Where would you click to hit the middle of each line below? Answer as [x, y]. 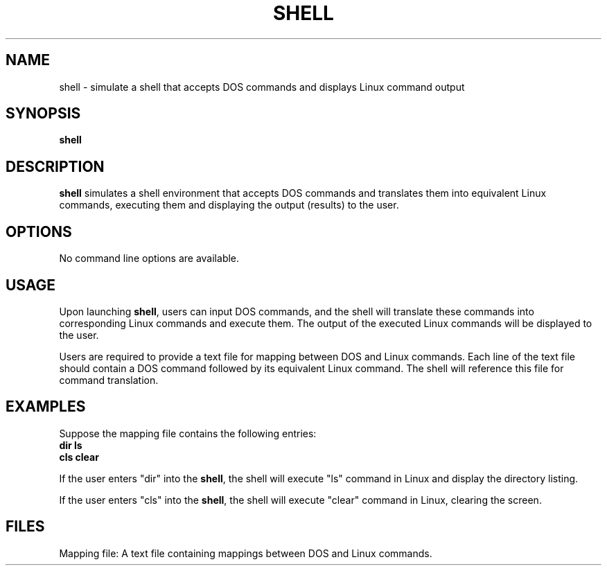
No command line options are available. [149, 258]
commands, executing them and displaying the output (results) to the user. [229, 205]
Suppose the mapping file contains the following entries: [188, 433]
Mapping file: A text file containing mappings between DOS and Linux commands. [246, 553]
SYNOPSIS [43, 114]
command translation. [109, 380]
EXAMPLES [46, 407]
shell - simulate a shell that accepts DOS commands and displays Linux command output [262, 87]
